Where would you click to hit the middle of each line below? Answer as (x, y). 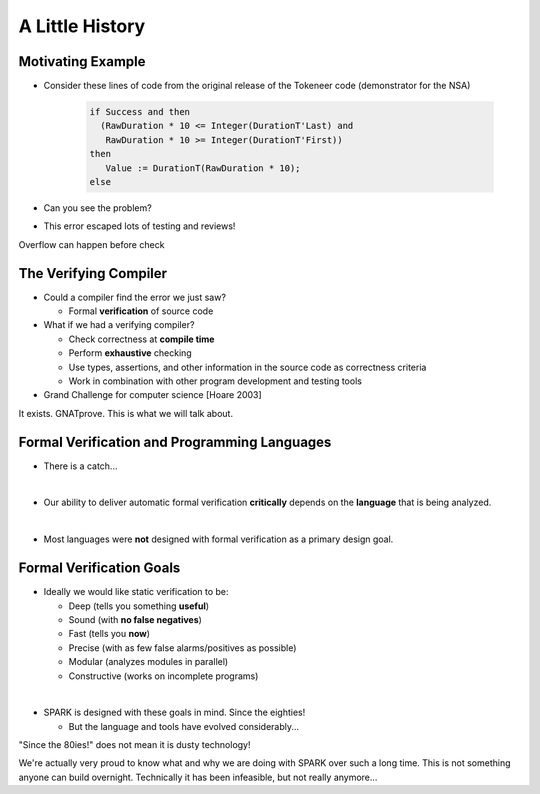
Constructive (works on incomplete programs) (163, 676)
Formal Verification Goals (99, 568)
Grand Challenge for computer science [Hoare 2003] (152, 395)
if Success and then (139, 112)
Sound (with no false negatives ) (135, 619)
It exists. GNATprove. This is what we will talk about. (126, 413)
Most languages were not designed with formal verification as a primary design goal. (218, 539)
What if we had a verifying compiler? (119, 325)
